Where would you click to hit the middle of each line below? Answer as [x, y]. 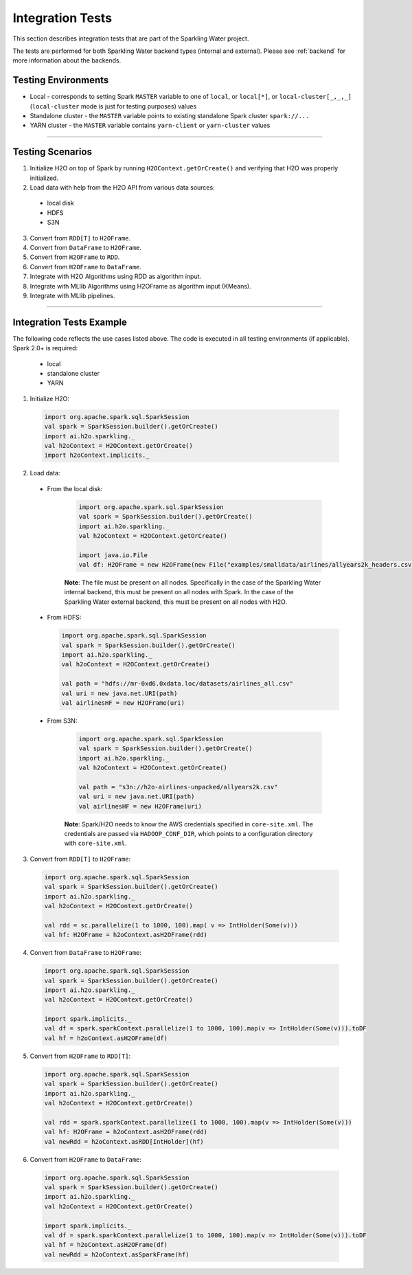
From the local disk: [75, 488]
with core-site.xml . [95, 843]
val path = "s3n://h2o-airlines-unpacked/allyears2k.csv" [178, 787]
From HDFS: [64, 618]
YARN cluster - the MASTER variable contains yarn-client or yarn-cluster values [150, 125]
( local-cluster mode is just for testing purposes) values [113, 106]
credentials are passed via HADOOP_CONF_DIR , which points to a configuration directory [188, 834]
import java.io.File [113, 555]
